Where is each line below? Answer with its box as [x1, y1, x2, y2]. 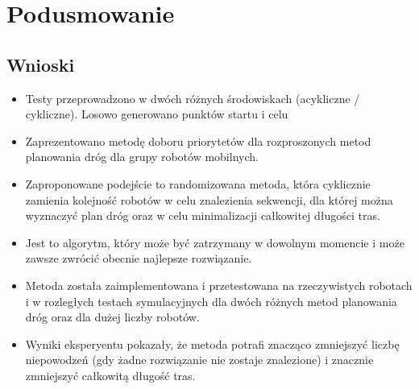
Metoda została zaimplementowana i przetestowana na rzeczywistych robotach [25, 276, 413, 293]
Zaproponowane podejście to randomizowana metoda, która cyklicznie [25, 175, 371, 192]
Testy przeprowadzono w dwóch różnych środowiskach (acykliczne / [25, 89, 360, 106]
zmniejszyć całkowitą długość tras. [25, 366, 196, 383]
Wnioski [6, 52, 75, 77]
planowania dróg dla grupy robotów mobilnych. [25, 148, 259, 165]
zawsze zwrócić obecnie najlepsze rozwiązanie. [25, 250, 252, 267]
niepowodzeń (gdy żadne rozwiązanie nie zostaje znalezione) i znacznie [25, 351, 374, 368]
